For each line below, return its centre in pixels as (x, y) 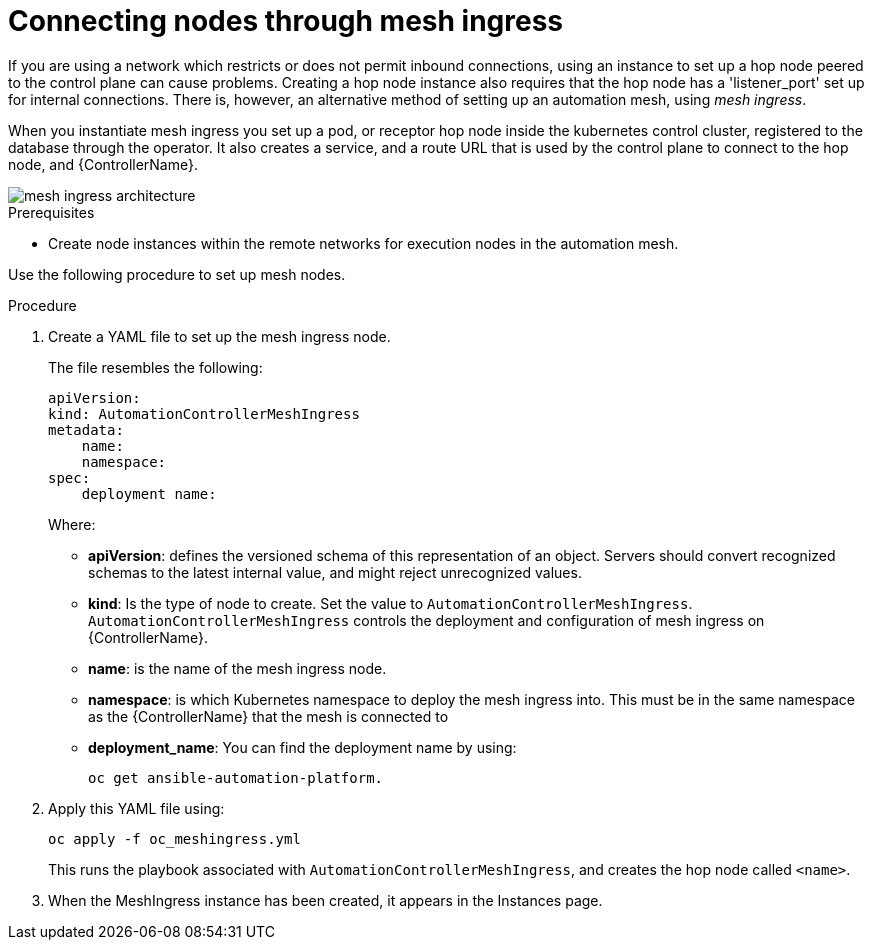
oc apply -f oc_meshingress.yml (174, 838)
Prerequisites (51, 212)
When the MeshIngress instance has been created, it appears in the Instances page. (325, 900)
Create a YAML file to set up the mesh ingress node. (219, 336)
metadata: (86, 429)
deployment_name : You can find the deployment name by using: (302, 747)
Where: (72, 524)
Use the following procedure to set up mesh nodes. (177, 274)
